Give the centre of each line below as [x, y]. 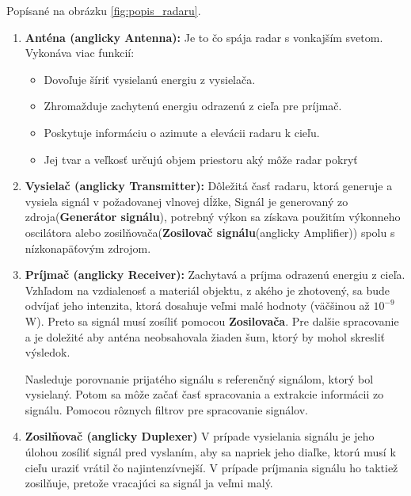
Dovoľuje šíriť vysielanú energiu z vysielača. [150, 79]
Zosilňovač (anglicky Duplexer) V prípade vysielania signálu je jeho [200, 436]
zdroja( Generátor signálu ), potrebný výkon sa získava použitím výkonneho [213, 217]
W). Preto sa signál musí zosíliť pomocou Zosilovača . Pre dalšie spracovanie [212, 320]
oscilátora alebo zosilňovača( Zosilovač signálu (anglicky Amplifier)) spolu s [210, 232]
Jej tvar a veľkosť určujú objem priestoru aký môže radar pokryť [201, 159]
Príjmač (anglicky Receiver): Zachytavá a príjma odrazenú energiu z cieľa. [215, 275]
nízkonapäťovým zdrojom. [88, 248]
